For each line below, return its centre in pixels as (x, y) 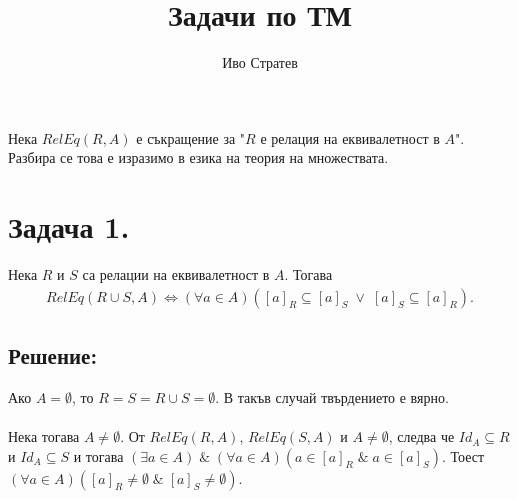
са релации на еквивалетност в (176, 274)
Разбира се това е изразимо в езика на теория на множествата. (198, 157)
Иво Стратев (260, 62)
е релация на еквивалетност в (350, 137)
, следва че (421, 436)
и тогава (98, 455)
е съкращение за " (191, 137)
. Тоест (463, 455)
